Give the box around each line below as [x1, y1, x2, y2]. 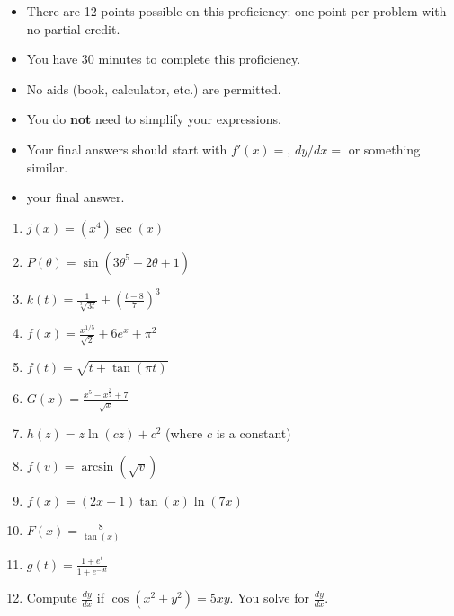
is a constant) [216, 424, 291, 443]
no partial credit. [26, 19, 120, 38]
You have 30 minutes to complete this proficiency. [26, 49, 301, 68]
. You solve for [229, 588, 309, 607]
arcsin [81, 460, 114, 473]
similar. [26, 157, 68, 176]
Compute [26, 588, 77, 607]
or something [348, 139, 421, 158]
